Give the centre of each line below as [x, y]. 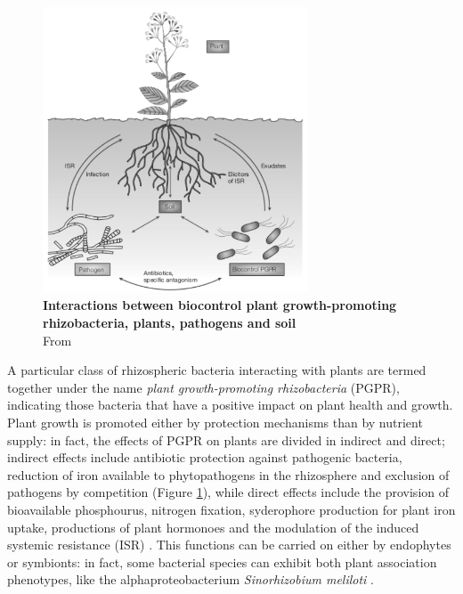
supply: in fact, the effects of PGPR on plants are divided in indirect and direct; [226, 439]
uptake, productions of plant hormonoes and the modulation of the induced [213, 527]
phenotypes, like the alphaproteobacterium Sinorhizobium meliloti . [191, 579]
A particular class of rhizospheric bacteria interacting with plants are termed [217, 370]
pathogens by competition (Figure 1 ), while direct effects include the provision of [228, 492]
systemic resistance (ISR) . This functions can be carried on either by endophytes [229, 545]
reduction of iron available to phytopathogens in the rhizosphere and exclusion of [228, 474]
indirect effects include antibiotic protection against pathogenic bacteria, [205, 457]
